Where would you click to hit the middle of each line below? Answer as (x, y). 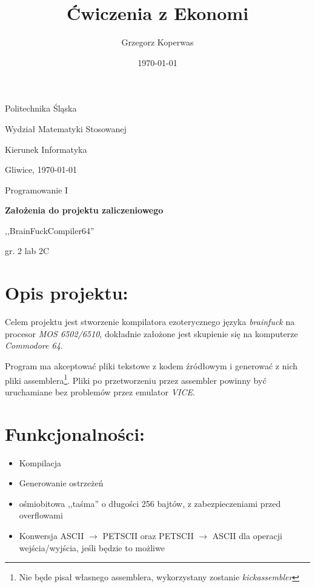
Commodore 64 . (34, 345)
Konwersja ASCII (51, 535)
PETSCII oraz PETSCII (148, 535)
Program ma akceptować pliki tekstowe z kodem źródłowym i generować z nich (151, 365)
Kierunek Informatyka (46, 149)
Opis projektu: (67, 293)
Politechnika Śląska (41, 108)
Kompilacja (40, 462)
